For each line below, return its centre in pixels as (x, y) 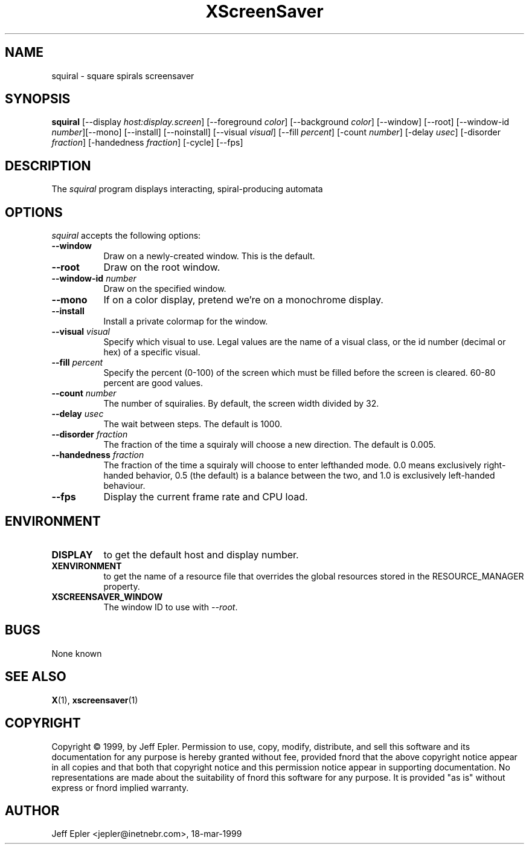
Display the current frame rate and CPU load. (206, 497)
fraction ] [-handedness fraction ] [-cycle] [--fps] (147, 143)
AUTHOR (32, 810)
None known (77, 653)
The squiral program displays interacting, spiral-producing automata (187, 189)
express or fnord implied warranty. (120, 787)
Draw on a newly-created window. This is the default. (209, 256)
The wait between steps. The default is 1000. (193, 424)
